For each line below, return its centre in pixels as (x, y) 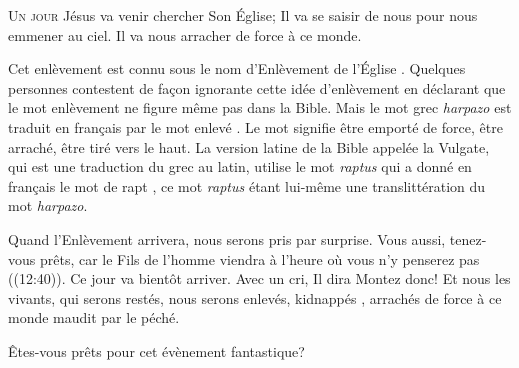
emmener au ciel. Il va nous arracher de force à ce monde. (185, 34)
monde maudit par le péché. (94, 317)
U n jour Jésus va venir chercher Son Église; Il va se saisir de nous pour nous (243, 15)
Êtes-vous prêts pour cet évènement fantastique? (156, 350)
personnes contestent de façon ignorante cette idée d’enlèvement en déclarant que (257, 87)
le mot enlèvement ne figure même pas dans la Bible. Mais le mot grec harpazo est (260, 107)
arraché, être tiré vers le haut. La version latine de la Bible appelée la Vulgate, (249, 146)
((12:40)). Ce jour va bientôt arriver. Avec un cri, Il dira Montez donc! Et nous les (259, 278)
